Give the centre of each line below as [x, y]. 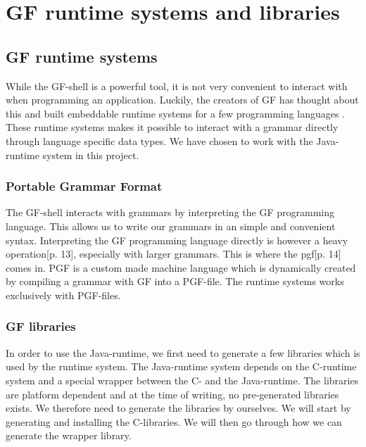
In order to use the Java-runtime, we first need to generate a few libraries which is [183, 352]
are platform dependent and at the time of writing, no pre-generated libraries [172, 394]
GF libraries [41, 326]
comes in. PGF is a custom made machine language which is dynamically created [181, 267]
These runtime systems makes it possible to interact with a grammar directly [172, 127]
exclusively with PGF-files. [63, 295]
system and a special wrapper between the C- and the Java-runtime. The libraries [182, 380]
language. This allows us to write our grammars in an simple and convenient [171, 226]
